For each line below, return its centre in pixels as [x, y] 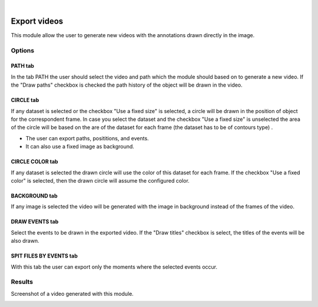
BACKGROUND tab [34, 196]
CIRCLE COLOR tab [34, 161]
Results [22, 282]
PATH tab [23, 66]
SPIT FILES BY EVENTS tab [44, 256]
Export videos [37, 21]
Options [23, 50]
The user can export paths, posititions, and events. [87, 138]
